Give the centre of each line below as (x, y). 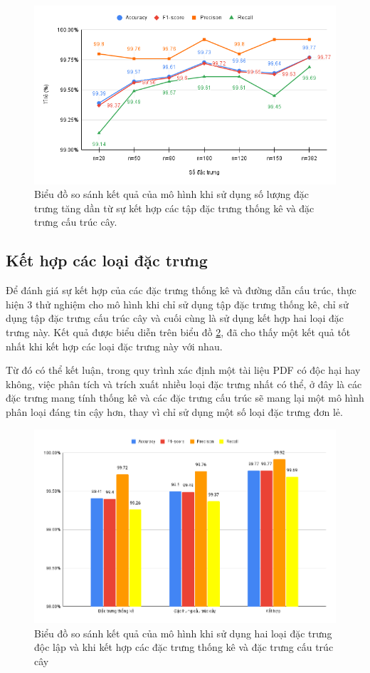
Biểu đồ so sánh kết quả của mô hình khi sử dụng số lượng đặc (171, 194)
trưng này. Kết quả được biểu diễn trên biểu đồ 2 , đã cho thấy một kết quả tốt (178, 332)
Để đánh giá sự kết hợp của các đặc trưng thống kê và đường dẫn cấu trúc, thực (181, 290)
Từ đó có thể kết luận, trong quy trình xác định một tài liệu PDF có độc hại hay (183, 370)
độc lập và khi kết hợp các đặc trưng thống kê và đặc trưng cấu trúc (184, 647)
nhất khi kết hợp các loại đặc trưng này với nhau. (114, 346)
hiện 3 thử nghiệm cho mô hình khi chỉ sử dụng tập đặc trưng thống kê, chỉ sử (177, 304)
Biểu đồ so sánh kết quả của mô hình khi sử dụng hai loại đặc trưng (183, 633)
